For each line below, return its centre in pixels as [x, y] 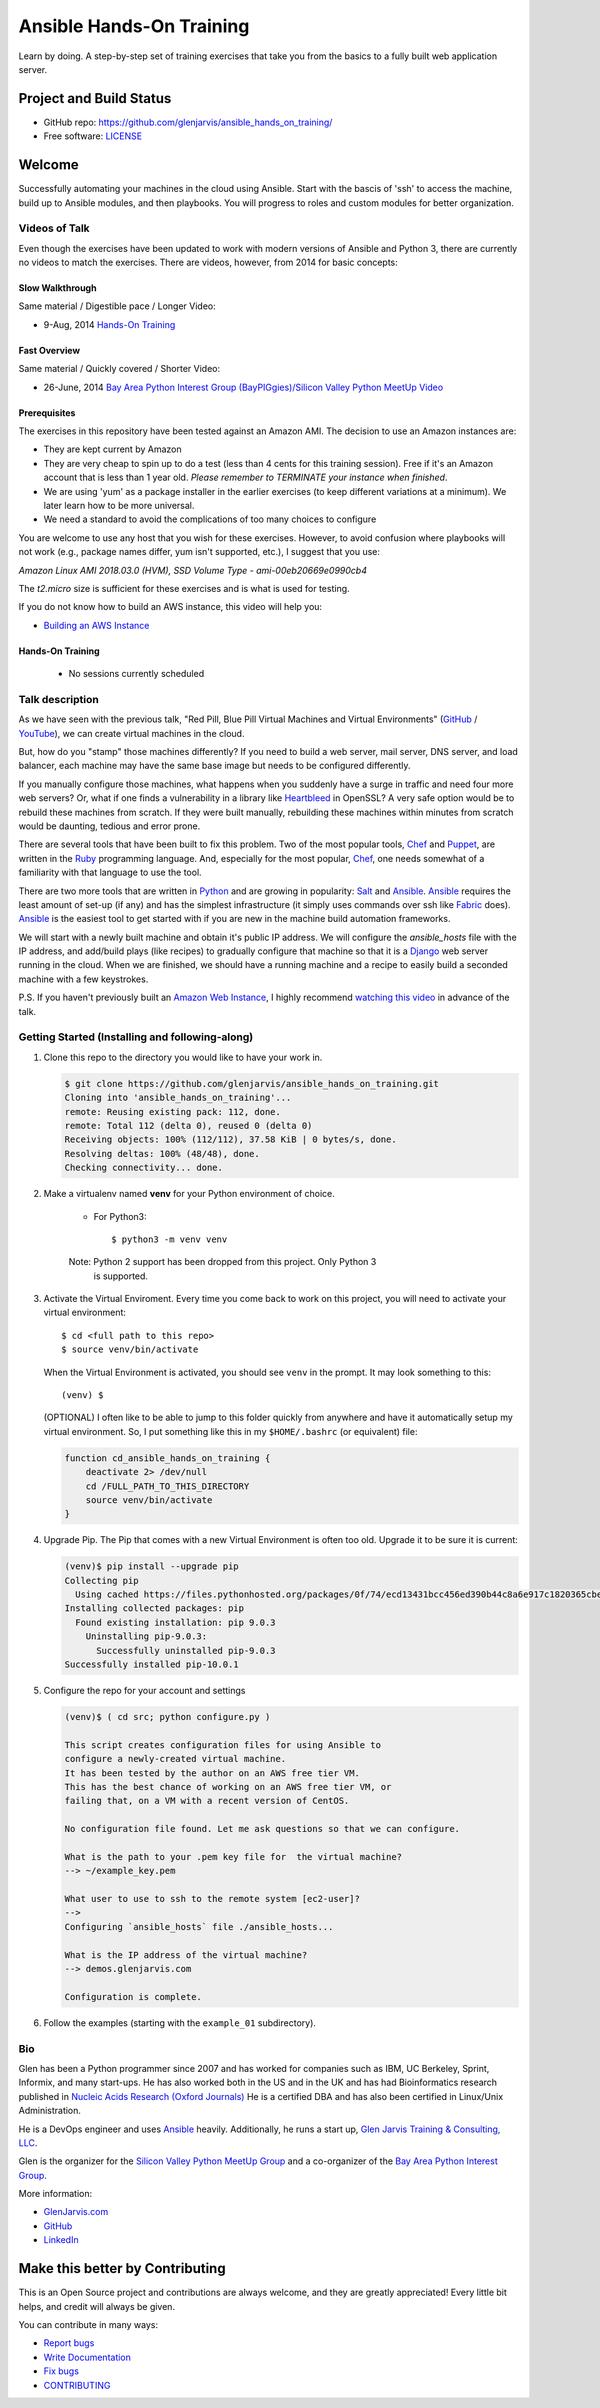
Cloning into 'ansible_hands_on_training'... [178, 1098]
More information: [55, 2194]
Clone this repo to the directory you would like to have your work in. [183, 1057]
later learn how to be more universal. [119, 505]
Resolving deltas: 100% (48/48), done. [162, 1153]
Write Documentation [87, 2357]
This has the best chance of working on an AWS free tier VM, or [228, 1786]
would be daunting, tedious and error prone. [109, 826]
